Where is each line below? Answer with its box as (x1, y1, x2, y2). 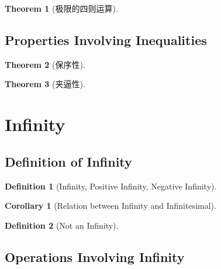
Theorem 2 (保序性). (5, 58, 85, 70)
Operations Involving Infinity (5, 247, 185, 265)
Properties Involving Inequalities (5, 30, 207, 49)
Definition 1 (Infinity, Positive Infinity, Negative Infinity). (5, 180, 217, 192)
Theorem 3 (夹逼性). (5, 78, 85, 90)
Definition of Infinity (5, 152, 132, 170)
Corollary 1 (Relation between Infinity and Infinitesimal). (5, 199, 216, 212)
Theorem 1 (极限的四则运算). (5, 2, 118, 14)
